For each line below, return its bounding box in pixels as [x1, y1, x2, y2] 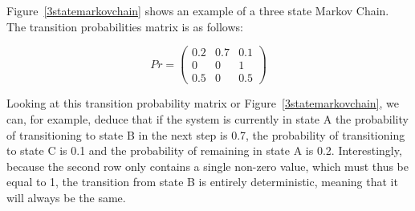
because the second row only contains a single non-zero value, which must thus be [6, 157, 409, 174]
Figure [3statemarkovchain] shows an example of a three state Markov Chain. [6, 2, 389, 18]
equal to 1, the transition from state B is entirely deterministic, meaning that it [6, 173, 398, 190]
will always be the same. [6, 189, 126, 205]
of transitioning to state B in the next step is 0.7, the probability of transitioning [6, 126, 405, 143]
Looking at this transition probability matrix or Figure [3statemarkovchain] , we [6, 95, 399, 112]
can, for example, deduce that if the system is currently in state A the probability [6, 110, 409, 127]
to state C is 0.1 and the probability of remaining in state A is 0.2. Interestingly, [6, 142, 402, 159]
